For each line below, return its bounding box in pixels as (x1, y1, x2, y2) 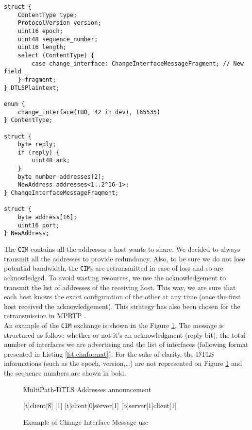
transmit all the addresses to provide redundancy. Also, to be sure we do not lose (4, 253, 245, 263)
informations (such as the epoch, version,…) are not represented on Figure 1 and (4, 358, 242, 368)
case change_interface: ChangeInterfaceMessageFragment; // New (32, 60, 244, 67)
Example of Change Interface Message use (23, 416, 149, 427)
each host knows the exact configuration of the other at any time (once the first (4, 292, 241, 302)
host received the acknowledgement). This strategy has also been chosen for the (4, 301, 240, 311)
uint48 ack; (32, 157, 70, 164)
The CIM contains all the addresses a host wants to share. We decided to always (4, 244, 240, 254)
